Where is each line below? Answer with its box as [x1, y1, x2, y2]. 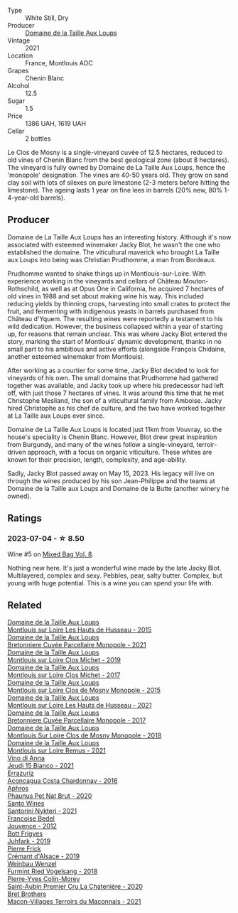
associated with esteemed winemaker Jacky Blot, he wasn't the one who [7, 240, 221, 249]
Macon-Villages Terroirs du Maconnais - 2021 [7, 897, 141, 906]
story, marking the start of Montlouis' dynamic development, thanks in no [7, 337, 222, 345]
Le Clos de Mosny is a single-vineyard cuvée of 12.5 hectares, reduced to [7, 148, 223, 156]
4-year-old [7, 193, 39, 202]
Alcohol [7, 82, 30, 90]
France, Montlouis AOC [25, 59, 94, 67]
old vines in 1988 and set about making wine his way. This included [7, 291, 205, 301]
